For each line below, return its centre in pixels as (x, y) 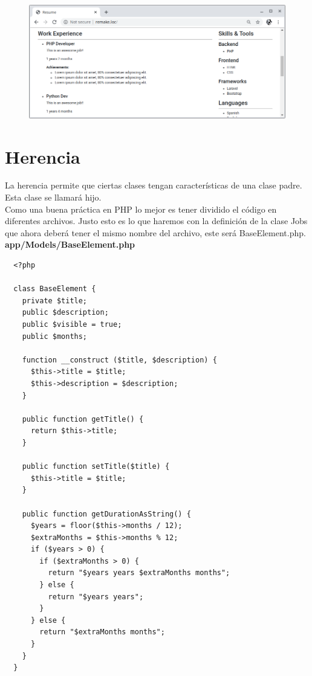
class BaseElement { (55, 289)
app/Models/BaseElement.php (70, 244)
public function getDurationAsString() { (106, 514)
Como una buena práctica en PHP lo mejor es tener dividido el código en (141, 209)
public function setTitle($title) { (96, 467)
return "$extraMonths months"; (102, 632)
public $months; (55, 336)
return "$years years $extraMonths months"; (139, 573)
